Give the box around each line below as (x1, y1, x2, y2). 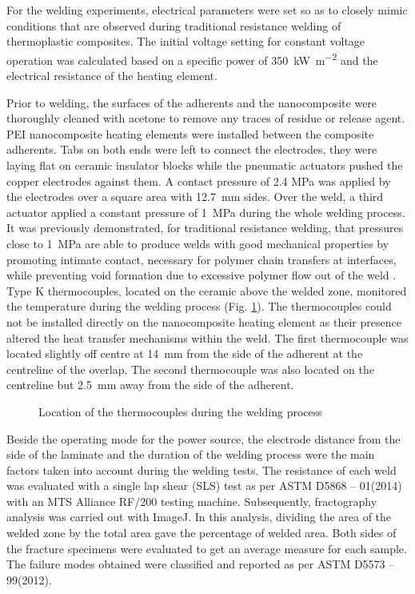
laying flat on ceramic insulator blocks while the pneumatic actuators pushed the (6, 157, 403, 173)
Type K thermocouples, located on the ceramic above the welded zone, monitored (6, 282, 407, 299)
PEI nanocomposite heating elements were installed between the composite (6, 125, 374, 142)
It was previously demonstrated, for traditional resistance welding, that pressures (6, 219, 404, 236)
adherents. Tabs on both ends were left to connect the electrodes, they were (6, 141, 377, 158)
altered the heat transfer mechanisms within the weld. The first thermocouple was (6, 329, 409, 346)
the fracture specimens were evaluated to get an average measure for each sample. (6, 540, 407, 556)
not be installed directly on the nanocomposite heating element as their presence (6, 313, 401, 330)
